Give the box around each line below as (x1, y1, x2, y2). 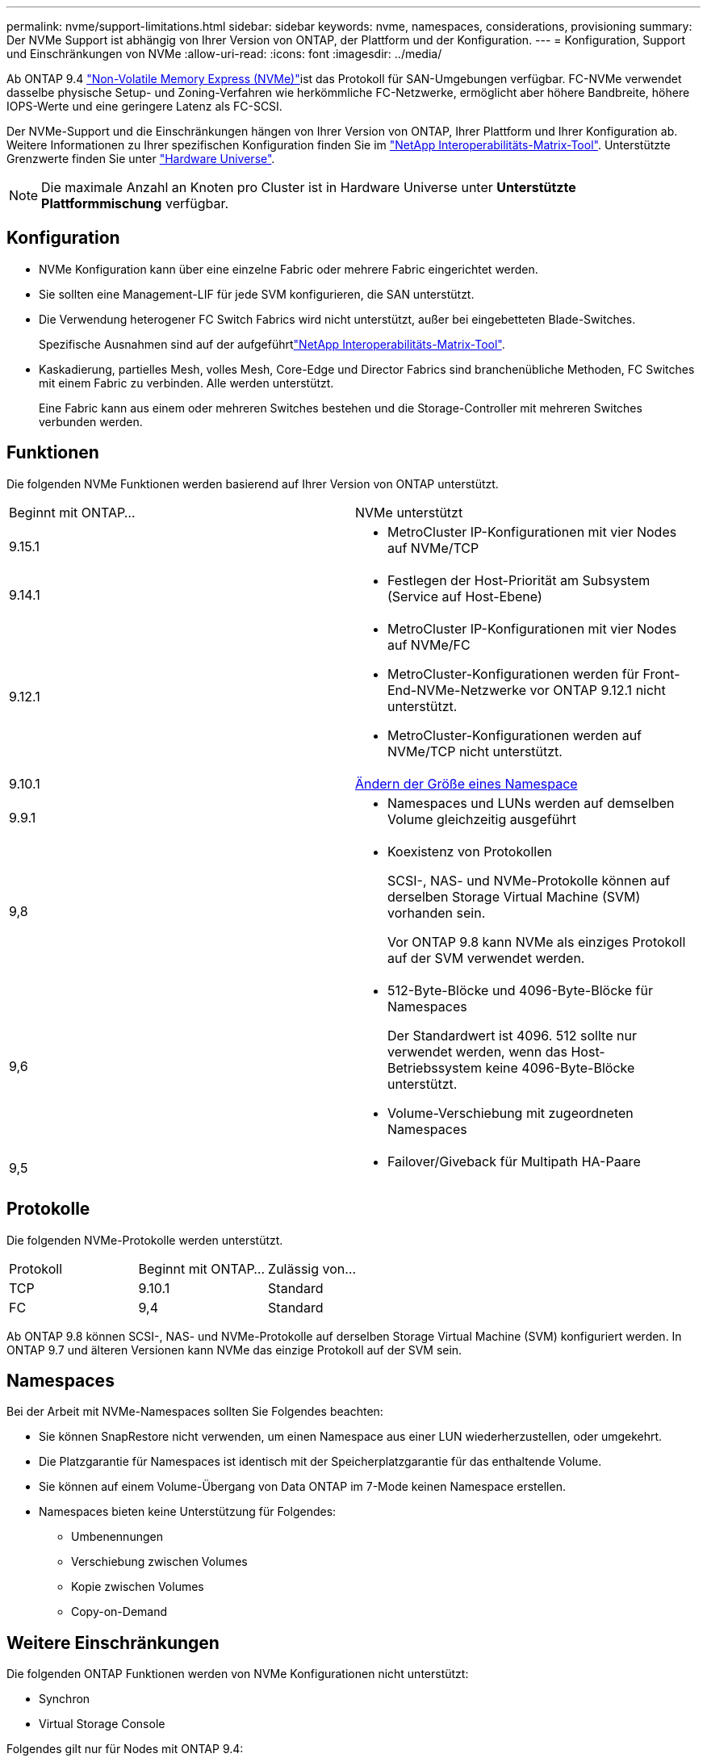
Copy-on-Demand (71, 1605, 168, 1619)
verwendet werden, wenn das (387, 1043, 567, 1060)
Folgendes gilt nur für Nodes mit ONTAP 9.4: (6, 1742, 244, 1756)
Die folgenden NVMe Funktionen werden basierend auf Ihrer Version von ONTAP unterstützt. (6, 476, 499, 491)
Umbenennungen (71, 1530, 163, 1544)
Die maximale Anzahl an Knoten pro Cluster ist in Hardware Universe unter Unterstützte (41, 179, 576, 195)
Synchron (39, 1692, 90, 1706)
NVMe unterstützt (355, 504, 463, 521)
